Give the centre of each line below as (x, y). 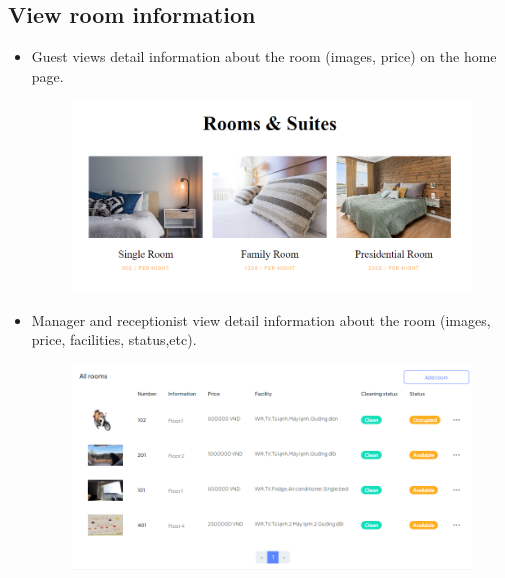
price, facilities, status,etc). (114, 339)
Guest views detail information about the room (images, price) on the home (264, 56)
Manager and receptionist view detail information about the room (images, (261, 319)
